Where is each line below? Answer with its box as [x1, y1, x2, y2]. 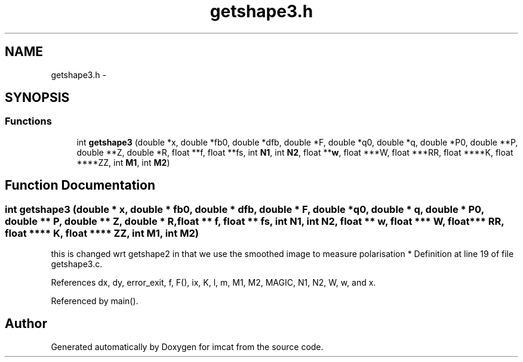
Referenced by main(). [51, 296, 139, 307]
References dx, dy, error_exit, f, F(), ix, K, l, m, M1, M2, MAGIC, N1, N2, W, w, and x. [51, 277, 376, 288]
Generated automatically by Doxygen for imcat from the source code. [51, 341, 324, 352]
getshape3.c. [51, 259, 103, 270]
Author [5, 316, 47, 332]
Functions [5, 115, 52, 128]
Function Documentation [5, 178, 155, 193]
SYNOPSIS [5, 90, 70, 106]
